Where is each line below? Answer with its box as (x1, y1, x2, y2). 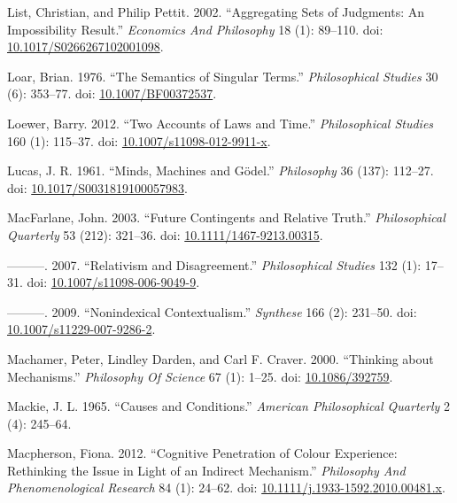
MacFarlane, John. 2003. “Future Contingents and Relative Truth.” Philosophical (7, 208, 445, 227)
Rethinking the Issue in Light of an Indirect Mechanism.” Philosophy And (7, 460, 406, 479)
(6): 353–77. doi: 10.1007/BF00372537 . (7, 84, 217, 103)
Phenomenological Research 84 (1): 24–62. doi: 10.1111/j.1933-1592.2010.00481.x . (7, 478, 445, 497)
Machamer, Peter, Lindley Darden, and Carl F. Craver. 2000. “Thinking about (7, 349, 434, 368)
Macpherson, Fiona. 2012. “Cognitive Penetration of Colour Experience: (7, 444, 398, 462)
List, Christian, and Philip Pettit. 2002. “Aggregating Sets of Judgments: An (7, 3, 424, 20)
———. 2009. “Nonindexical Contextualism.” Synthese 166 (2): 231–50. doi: (7, 302, 417, 321)
